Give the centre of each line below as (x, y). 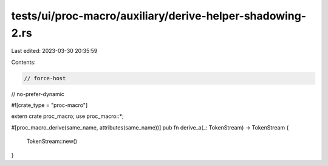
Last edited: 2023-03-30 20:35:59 (54, 51)
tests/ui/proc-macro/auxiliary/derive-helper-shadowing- (159, 16)
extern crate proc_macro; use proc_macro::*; (67, 116)
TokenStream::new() (52, 141)
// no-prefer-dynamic (38, 94)
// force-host (45, 78)
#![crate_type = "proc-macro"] (50, 105)
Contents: (23, 62)
